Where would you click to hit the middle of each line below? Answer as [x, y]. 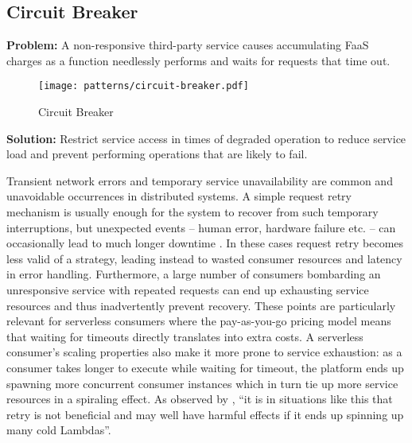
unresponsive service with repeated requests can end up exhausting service [188, 289]
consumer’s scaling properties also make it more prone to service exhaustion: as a [204, 352]
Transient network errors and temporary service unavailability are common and [200, 180]
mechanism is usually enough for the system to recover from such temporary [192, 212]
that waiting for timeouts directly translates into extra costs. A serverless [185, 336]
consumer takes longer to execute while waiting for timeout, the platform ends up [205, 367]
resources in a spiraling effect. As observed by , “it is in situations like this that [200, 399]
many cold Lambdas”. [59, 430]
